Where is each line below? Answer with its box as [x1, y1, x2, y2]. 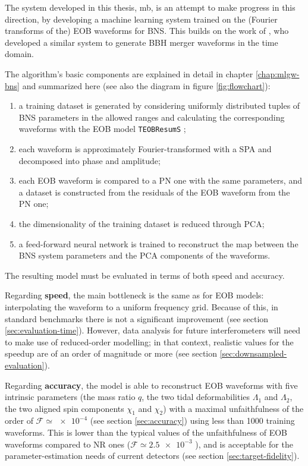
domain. [5, 48, 34, 60]
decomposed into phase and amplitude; [18, 154, 161, 166]
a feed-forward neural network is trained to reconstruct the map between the [18, 237, 298, 250]
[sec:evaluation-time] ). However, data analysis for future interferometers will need [5, 324, 301, 336]
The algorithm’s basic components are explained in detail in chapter [5, 67, 253, 80]
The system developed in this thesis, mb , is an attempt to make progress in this [5, 1, 296, 13]
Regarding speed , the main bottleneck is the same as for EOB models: [5, 289, 264, 301]
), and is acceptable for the [195, 437, 293, 450]
